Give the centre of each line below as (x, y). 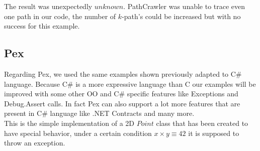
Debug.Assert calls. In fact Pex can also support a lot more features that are (122, 103)
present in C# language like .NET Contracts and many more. (99, 113)
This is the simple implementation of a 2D (69, 123)
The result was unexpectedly (48, 6)
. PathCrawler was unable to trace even (184, 6)
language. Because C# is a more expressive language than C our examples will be (130, 84)
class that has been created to (202, 123)
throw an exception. (35, 143)
